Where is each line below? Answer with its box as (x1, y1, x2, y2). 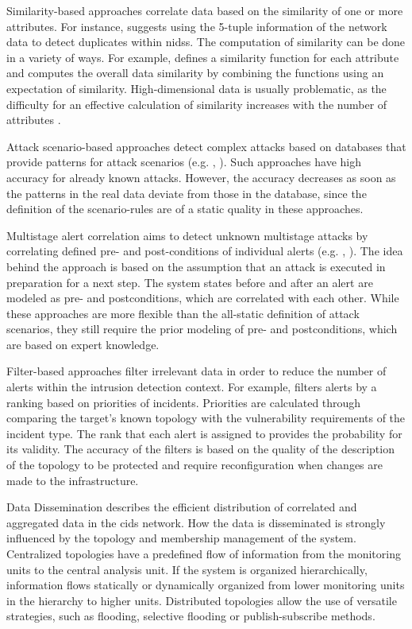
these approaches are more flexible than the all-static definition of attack (6, 305, 360, 321)
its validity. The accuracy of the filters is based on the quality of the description (6, 441, 395, 457)
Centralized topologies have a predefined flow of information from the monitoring (6, 546, 401, 561)
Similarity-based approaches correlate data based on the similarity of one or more (6, 2, 403, 18)
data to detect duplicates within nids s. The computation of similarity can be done (6, 33, 406, 50)
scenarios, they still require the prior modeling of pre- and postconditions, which (6, 320, 398, 337)
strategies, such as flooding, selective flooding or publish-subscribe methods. (6, 608, 375, 624)
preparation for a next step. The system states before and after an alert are (6, 274, 373, 290)
